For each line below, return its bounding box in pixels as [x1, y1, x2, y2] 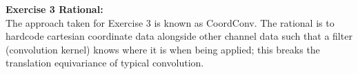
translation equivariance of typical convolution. [6, 56, 204, 70]
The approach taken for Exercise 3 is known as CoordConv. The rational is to [6, 15, 335, 29]
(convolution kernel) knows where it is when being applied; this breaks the [6, 42, 320, 56]
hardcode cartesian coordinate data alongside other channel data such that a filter [6, 29, 352, 43]
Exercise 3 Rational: [6, 2, 103, 16]
